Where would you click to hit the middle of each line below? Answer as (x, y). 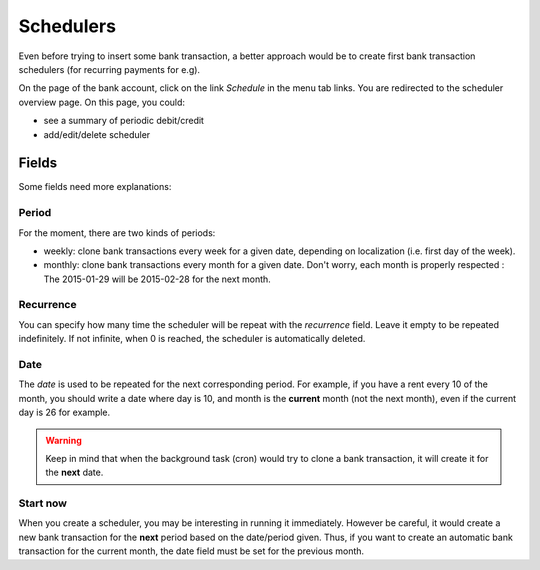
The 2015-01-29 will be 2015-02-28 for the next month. (157, 279)
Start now (43, 503)
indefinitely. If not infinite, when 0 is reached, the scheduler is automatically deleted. (192, 339)
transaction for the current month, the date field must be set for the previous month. (191, 551)
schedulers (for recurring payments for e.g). (109, 69)
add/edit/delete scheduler (97, 134)
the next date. (74, 472)
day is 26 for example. (64, 412)
